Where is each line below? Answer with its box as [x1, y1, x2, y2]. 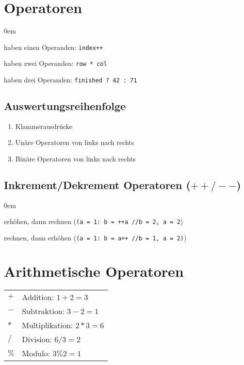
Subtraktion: [22, 305, 65, 317]
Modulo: [22, 347, 50, 359]
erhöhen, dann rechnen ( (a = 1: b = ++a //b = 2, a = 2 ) [4, 216, 183, 226]
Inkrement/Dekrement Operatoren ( [4, 177, 191, 192]
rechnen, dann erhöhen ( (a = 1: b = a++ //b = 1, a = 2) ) [4, 233, 187, 243]
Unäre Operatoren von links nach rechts [15, 137, 134, 147]
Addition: [22, 291, 54, 302]
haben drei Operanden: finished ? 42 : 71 [4, 75, 137, 85]
